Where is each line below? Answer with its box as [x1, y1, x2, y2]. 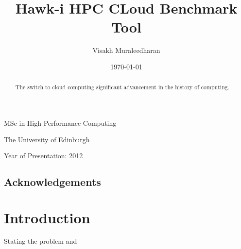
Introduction [4, 207, 90, 227]
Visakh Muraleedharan [92, 45, 160, 55]
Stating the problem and [4, 235, 77, 246]
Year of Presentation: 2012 [4, 150, 83, 161]
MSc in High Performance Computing [4, 117, 117, 128]
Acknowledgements [4, 174, 101, 189]
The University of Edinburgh [4, 134, 90, 144]
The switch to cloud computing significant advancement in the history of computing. [15, 83, 229, 91]
